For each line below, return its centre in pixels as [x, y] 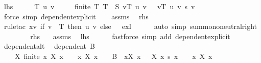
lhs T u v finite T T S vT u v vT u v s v [99, 6]
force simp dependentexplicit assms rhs [76, 16]
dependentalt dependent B [49, 46]
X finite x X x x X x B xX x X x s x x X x [113, 56]
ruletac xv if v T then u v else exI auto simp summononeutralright [130, 26]
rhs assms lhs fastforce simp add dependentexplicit [130, 36]
